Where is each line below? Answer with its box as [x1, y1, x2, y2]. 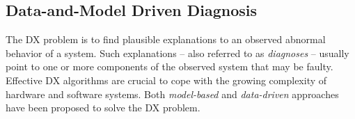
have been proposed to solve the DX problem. [6, 100, 200, 115]
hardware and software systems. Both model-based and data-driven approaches [6, 86, 339, 101]
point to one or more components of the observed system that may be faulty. [6, 59, 333, 74]
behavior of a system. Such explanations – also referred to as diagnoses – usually [6, 45, 349, 60]
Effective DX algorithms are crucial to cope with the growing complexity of [6, 72, 327, 87]
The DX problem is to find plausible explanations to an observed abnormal [6, 32, 326, 47]
